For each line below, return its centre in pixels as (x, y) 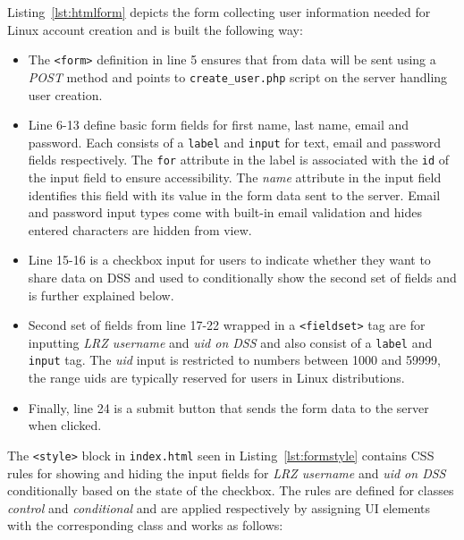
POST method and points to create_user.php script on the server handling (238, 76)
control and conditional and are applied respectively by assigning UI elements (219, 507)
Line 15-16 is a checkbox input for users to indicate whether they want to (229, 260)
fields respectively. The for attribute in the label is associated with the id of (239, 160)
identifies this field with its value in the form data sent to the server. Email (234, 194)
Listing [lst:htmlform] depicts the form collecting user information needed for (219, 12)
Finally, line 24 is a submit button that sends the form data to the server (228, 407)
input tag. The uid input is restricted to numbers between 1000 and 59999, (234, 360)
